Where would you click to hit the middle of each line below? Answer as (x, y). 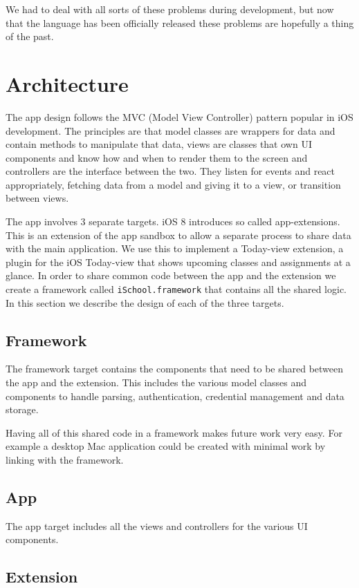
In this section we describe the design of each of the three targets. (145, 302)
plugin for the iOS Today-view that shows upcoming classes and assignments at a (178, 262)
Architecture (67, 83)
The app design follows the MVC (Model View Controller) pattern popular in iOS (179, 116)
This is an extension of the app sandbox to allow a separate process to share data (178, 235)
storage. (22, 409)
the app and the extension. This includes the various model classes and (156, 382)
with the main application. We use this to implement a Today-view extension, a (175, 248)
